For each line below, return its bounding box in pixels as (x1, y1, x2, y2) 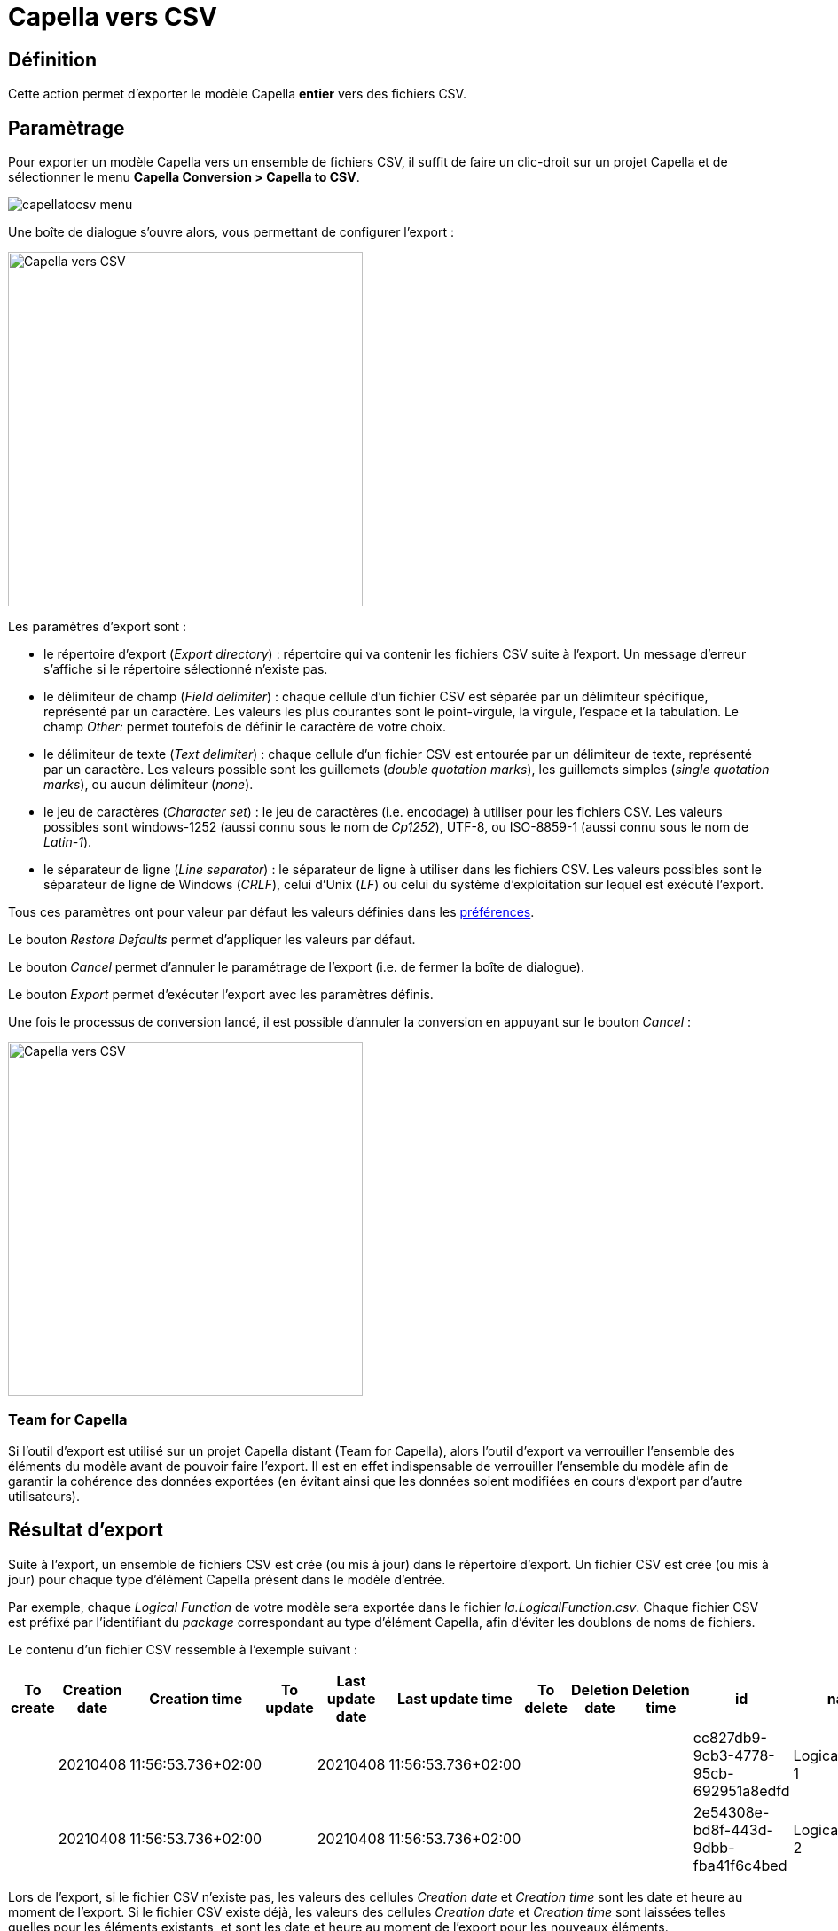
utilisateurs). (8, 1488, 80, 1504)
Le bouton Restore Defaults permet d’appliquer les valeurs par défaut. (8, 932, 416, 948)
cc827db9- (693, 1728, 767, 1747)
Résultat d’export (8, 1519, 164, 1542)
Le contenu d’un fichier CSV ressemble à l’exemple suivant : (8, 1641, 357, 1657)
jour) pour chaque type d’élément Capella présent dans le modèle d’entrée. (8, 1571, 446, 1587)
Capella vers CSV (8, 2, 217, 32)
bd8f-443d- (693, 1820, 773, 1839)
